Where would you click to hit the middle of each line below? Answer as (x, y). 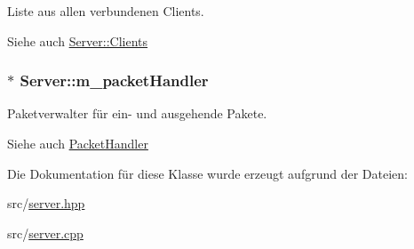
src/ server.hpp (46, 203)
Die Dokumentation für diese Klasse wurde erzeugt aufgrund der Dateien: (207, 173)
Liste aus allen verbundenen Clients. (106, 11)
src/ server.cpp (45, 233)
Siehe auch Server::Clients (78, 40)
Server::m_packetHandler (114, 80)
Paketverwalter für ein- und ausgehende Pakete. (137, 113)
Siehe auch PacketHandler (78, 143)
